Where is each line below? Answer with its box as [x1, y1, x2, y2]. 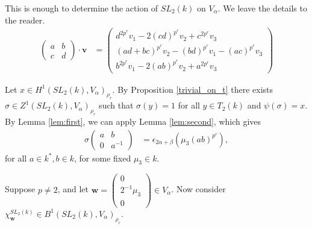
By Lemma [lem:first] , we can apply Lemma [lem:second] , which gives [5, 115, 261, 128]
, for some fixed [74, 151, 131, 164]
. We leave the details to [217, 2, 307, 14]
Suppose [5, 183, 36, 195]
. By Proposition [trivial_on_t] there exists [112, 83, 273, 95]
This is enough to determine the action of [5, 2, 158, 14]
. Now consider [171, 183, 226, 195]
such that [99, 99, 134, 111]
